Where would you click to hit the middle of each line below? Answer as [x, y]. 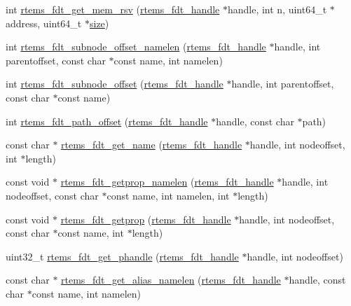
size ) [99, 23]
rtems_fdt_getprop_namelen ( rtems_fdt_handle [167, 182]
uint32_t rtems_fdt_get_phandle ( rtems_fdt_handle [122, 256]
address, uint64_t [44, 23]
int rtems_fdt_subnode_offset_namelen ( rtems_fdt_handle [136, 47]
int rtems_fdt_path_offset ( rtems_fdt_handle [107, 121]
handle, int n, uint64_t [277, 9]
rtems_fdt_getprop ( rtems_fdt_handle [146, 219]
